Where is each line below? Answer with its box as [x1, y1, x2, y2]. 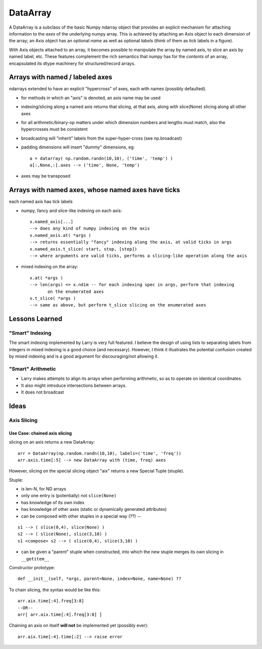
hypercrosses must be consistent [21, 126, 88, 132]
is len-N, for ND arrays [21, 486, 66, 492]
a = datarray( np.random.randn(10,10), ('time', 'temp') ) [30, 156, 173, 161]
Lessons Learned [9, 315, 63, 323]
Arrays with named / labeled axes [9, 73, 113, 81]
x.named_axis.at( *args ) [30, 233, 92, 238]
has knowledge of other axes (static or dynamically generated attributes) [21, 506, 167, 512]
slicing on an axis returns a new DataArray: [9, 439, 95, 445]
